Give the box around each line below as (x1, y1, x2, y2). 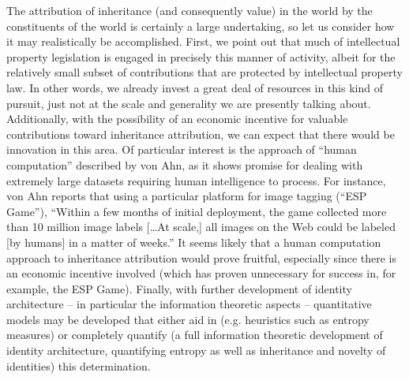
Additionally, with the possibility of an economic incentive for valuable (6, 110, 348, 127)
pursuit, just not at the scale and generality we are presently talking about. (6, 95, 371, 111)
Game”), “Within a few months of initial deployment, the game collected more (6, 203, 387, 219)
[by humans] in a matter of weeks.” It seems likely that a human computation (6, 233, 381, 250)
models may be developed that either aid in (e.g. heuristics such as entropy (6, 311, 370, 327)
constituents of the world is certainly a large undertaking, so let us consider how (6, 17, 395, 34)
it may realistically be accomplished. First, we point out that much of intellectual (6, 33, 400, 50)
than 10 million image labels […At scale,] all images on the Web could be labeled (6, 218, 396, 235)
